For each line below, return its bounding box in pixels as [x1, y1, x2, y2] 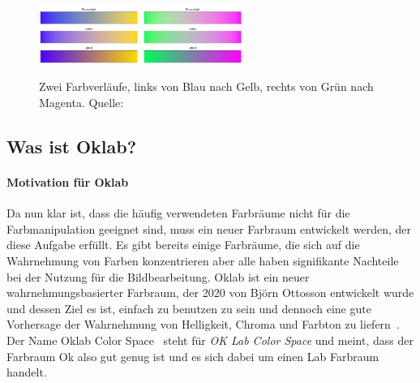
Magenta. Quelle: [39, 94, 124, 111]
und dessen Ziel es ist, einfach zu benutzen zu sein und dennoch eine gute [6, 299, 371, 316]
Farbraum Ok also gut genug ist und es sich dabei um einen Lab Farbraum [6, 347, 379, 364]
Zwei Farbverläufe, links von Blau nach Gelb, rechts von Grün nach [39, 78, 374, 95]
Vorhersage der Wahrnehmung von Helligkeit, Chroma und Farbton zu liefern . [6, 316, 400, 333]
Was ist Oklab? [6, 134, 137, 159]
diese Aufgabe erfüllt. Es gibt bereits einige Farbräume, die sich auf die [6, 236, 360, 253]
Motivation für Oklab [6, 174, 129, 190]
